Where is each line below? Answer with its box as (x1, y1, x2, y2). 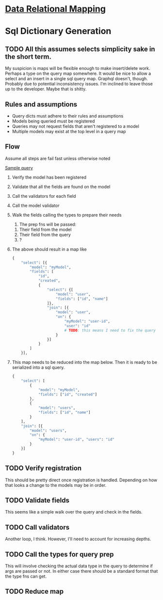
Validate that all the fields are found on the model (12, 184, 111, 189)
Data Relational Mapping (5, 3, 106, 15)
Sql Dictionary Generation (5, 26, 112, 37)
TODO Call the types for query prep (5, 550, 114, 558)
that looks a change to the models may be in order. (5, 482, 107, 488)
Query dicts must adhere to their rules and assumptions (12, 113, 124, 119)
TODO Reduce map (5, 587, 64, 596)
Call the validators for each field (12, 193, 76, 199)
